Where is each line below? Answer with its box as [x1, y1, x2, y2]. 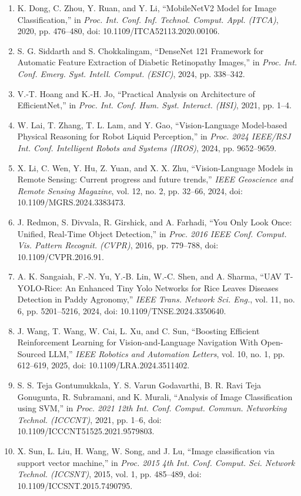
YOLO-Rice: [17, 281, 63, 294]
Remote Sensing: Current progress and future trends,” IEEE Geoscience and [17, 173, 293, 185]
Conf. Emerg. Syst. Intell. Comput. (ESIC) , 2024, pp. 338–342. [17, 67, 245, 79]
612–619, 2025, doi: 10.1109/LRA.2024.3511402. [17, 359, 190, 371]
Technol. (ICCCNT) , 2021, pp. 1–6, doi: [17, 413, 162, 425]
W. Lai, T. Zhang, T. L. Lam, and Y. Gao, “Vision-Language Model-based [17, 118, 287, 131]
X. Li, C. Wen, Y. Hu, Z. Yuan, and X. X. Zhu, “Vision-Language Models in [17, 161, 293, 174]
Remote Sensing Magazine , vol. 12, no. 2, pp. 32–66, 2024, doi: [17, 184, 243, 197]
